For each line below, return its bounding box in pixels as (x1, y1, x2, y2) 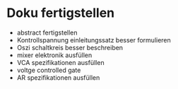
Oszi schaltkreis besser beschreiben (16, 43, 124, 52)
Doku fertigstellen (6, 5, 115, 21)
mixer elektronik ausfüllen (16, 51, 93, 59)
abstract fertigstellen (16, 28, 78, 37)
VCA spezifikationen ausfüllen (16, 58, 105, 66)
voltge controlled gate (16, 66, 81, 74)
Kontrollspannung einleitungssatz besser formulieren (16, 35, 171, 44)
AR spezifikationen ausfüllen (16, 73, 100, 82)
